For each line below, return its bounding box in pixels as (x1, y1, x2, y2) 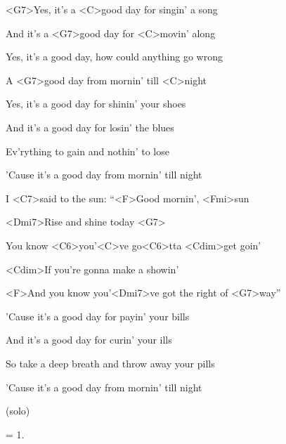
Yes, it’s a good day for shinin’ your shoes (6, 96, 186, 111)
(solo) (6, 403, 30, 418)
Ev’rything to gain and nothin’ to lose (6, 143, 169, 158)
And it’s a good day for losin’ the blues (6, 119, 174, 134)
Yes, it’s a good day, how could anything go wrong (6, 49, 223, 64)
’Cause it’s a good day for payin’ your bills (6, 308, 190, 323)
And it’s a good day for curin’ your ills (6, 332, 172, 347)
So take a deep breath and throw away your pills (6, 355, 215, 370)
